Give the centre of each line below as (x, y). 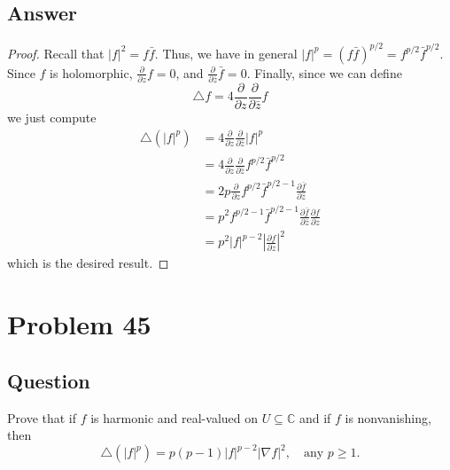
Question (49, 380)
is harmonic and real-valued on (174, 417)
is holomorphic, (91, 72)
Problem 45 (79, 324)
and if (315, 417)
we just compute (52, 117)
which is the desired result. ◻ (88, 263)
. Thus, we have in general (226, 53)
